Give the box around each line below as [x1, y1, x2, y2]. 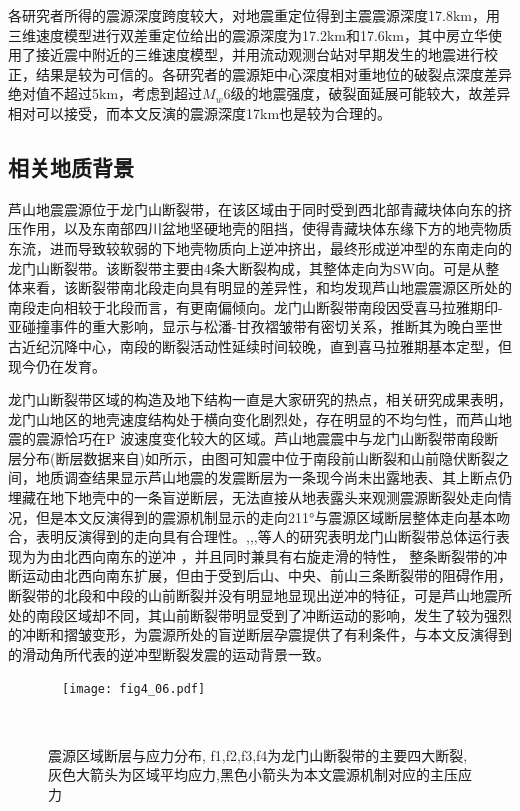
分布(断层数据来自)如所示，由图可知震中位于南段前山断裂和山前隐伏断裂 [21, 447, 495, 468]
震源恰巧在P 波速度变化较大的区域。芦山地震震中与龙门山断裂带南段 [35, 428, 485, 449]
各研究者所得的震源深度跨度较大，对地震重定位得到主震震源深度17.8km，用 [8, 5, 500, 25]
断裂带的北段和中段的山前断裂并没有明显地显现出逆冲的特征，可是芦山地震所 [8, 585, 512, 606]
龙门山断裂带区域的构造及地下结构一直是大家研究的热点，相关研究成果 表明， [8, 389, 512, 410]
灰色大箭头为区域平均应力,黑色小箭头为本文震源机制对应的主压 [48, 764, 458, 785]
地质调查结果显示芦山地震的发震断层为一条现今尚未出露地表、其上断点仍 [35, 467, 512, 488]
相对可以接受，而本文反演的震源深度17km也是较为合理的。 [8, 102, 392, 123]
